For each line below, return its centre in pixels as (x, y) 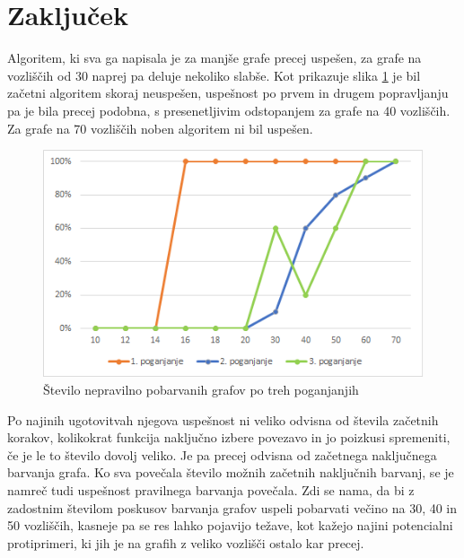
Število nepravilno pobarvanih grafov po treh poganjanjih (201, 390)
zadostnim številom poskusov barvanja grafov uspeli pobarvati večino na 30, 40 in (232, 507)
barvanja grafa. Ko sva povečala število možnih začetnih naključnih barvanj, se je (231, 472)
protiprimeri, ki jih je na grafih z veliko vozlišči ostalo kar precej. (186, 542)
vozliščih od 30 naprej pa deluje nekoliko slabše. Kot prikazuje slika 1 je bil (214, 75)
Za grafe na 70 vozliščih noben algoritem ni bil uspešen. (160, 128)
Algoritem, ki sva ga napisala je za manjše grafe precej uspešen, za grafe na (214, 58)
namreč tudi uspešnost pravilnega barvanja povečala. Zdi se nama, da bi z (211, 490)
